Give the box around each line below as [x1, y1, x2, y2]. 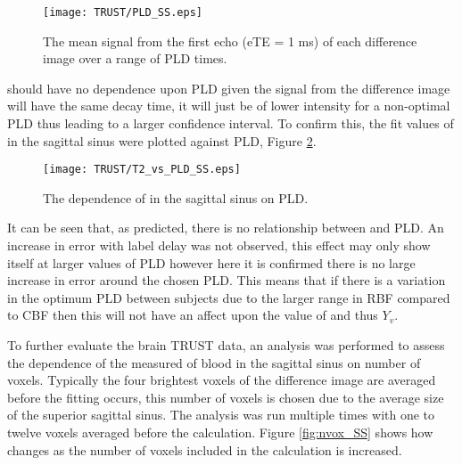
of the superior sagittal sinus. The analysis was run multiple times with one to [7, 405, 435, 424]
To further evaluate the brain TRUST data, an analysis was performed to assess [7, 336, 445, 355]
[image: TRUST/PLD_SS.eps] [43, 6, 202, 19]
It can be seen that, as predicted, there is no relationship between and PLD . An [7, 218, 444, 237]
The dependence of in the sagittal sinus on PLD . [43, 188, 309, 207]
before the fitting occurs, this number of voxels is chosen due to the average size [7, 387, 444, 406]
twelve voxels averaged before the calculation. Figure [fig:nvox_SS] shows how [7, 423, 433, 441]
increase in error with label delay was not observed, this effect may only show [7, 236, 431, 255]
